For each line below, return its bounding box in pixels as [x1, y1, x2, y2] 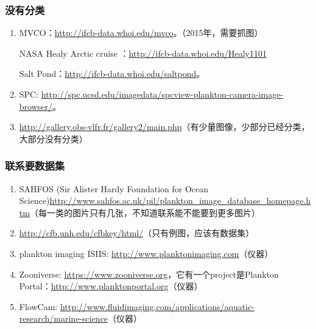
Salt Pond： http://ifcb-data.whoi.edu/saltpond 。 [19, 67, 205, 80]
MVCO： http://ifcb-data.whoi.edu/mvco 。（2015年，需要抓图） [19, 26, 263, 39]
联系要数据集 [5, 158, 65, 173]
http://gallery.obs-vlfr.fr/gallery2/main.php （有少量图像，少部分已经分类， [19, 120, 310, 133]
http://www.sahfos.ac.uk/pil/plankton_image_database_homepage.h [49, 194, 311, 207]
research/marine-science [19, 312, 108, 325]
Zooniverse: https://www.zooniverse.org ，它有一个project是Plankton [19, 267, 279, 280]
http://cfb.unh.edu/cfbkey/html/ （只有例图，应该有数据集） [19, 226, 255, 239]
